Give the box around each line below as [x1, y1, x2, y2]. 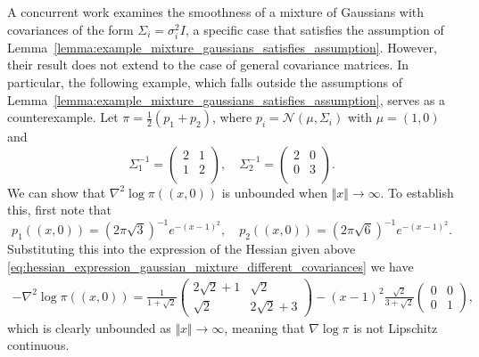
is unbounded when [221, 183, 327, 201]
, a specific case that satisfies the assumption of [185, 20, 444, 38]
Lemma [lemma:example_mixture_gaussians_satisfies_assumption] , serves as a [7, 90, 446, 109]
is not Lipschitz [353, 318, 438, 337]
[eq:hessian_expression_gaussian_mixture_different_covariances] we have [7, 257, 414, 275]
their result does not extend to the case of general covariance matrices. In [7, 55, 409, 74]
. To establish [380, 183, 454, 201]
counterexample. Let [7, 108, 119, 126]
